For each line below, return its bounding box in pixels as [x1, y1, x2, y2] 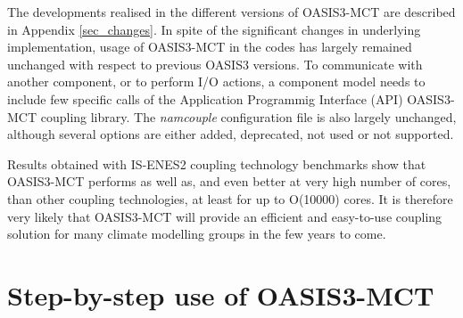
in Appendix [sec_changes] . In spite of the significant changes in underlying [7, 20, 421, 38]
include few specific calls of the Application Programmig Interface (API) [7, 89, 403, 108]
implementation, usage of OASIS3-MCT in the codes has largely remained [7, 37, 412, 56]
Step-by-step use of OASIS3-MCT [7, 276, 434, 313]
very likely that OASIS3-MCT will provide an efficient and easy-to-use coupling [7, 207, 442, 225]
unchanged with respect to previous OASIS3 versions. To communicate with [7, 54, 423, 73]
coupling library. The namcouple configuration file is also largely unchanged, [40, 107, 457, 126]
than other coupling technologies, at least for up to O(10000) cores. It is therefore [7, 189, 453, 208]
